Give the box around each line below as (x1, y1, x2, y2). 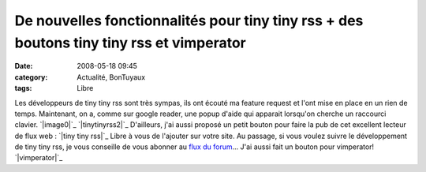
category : (14, 72, 48, 82)
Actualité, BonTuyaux (77, 72, 146, 82)
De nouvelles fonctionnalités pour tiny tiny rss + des (14, 12, 364, 29)
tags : (14, 84, 32, 93)
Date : (14, 62, 33, 71)
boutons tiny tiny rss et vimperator (14, 34, 246, 51)
